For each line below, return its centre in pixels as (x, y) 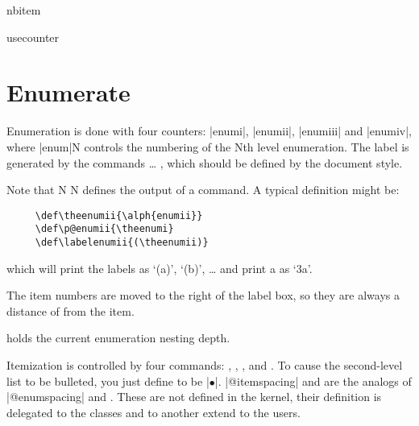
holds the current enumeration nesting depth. (118, 338)
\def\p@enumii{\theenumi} (104, 229)
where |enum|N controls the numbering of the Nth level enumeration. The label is (208, 146)
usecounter (33, 37)
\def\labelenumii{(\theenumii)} (122, 242)
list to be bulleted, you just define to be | (108, 381)
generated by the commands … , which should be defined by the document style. (205, 162)
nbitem (24, 10)
